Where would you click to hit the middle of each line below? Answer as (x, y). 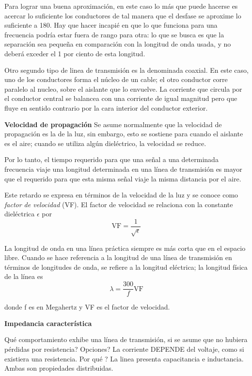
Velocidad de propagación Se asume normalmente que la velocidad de (113, 124)
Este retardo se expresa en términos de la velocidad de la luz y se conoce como (121, 195)
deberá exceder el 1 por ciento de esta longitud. (75, 53)
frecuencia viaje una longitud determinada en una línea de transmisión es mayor (123, 169)
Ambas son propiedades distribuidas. (59, 368)
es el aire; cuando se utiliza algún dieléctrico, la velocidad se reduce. (105, 143)
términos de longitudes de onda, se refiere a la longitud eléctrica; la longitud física (126, 267)
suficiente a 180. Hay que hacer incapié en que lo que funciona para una (111, 25)
